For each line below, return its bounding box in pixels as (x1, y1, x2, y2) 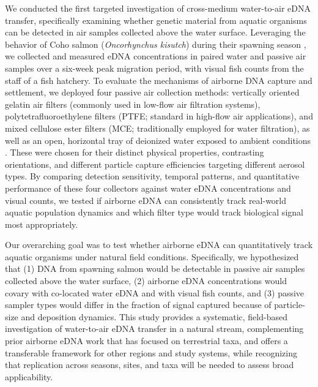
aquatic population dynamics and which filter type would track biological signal (5, 206, 303, 219)
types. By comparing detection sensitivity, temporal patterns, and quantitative (5, 170, 300, 182)
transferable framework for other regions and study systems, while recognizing (5, 346, 297, 359)
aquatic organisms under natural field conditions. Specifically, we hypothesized (5, 250, 299, 263)
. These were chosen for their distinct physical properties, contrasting (5, 146, 264, 159)
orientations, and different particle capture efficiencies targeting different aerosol (5, 157, 305, 170)
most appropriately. (5, 217, 78, 230)
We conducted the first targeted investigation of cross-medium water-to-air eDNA (5, 2, 311, 14)
